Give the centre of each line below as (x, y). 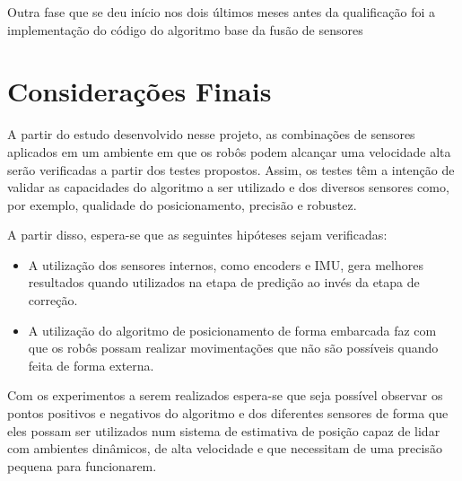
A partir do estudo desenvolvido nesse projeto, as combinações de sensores (211, 134)
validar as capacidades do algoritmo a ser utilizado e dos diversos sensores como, (228, 187)
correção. (53, 300)
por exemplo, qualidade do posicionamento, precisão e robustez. (182, 204)
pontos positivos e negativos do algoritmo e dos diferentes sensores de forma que (228, 413)
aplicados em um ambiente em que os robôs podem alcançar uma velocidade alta (229, 151)
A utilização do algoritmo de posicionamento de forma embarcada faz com (232, 330)
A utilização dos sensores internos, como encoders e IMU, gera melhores (226, 264)
